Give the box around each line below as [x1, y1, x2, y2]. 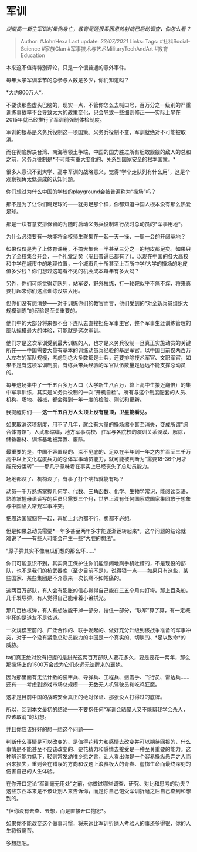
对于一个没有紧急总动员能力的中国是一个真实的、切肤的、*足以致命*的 [16, 633, 186, 640]
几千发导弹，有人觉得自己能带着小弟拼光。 [6, 594, 109, 601]
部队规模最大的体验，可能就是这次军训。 [6, 327, 104, 334]
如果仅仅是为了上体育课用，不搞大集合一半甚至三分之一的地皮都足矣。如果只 [6, 245, 191, 252]
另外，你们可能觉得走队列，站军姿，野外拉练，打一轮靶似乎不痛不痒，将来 [6, 280, 186, 287]
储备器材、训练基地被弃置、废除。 [6, 435, 89, 442]
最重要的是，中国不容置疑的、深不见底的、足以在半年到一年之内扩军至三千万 [6, 448, 191, 455]
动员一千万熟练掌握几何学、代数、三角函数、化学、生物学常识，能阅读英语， [6, 488, 191, 495]
